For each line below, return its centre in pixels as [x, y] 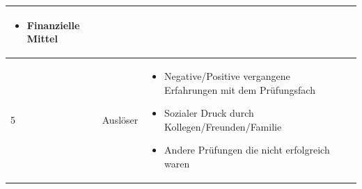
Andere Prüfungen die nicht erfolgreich [247, 150]
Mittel [42, 39]
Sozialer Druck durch [209, 113]
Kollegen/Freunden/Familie [223, 126]
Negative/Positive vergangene [227, 75]
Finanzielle [53, 25]
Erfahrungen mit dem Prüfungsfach [240, 89]
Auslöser [120, 119]
